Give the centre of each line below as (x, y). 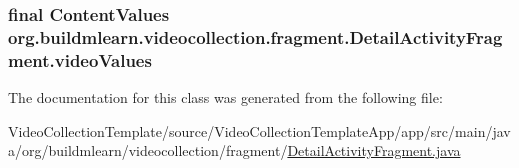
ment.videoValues (80, 59)
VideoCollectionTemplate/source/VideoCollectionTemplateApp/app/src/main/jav (259, 130)
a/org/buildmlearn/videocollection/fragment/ (148, 150)
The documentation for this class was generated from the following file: (225, 97)
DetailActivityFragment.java (374, 150)
